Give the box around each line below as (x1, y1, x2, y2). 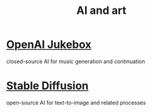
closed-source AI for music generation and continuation (6, 58, 145, 65)
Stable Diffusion (6, 79, 89, 93)
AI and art (76, 4, 127, 18)
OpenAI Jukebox (6, 38, 92, 51)
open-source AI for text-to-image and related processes (6, 99, 146, 106)
